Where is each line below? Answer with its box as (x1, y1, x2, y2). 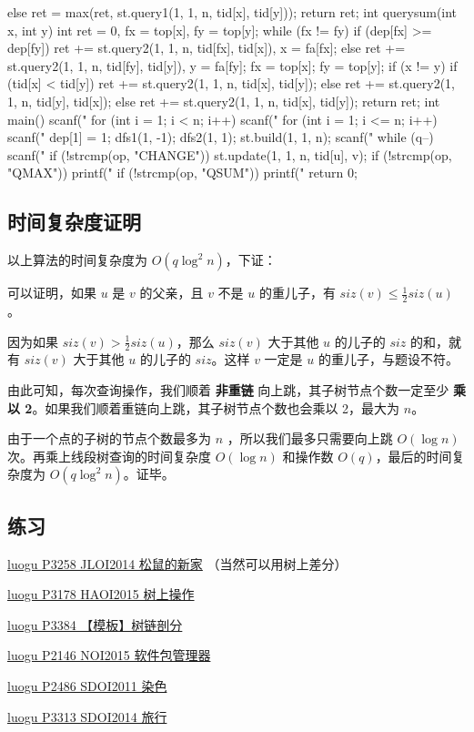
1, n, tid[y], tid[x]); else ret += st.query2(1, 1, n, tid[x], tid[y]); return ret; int (7, 91, 440, 110)
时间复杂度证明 (7, 208, 141, 236)
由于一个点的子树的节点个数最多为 (7, 429, 211, 448)
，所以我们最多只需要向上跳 (227, 429, 393, 448)
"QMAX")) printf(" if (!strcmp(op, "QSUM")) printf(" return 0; (7, 163, 358, 182)
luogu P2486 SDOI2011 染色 (7, 676, 167, 695)
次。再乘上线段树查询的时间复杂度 (7, 446, 211, 465)
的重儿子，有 (258, 283, 336, 302)
